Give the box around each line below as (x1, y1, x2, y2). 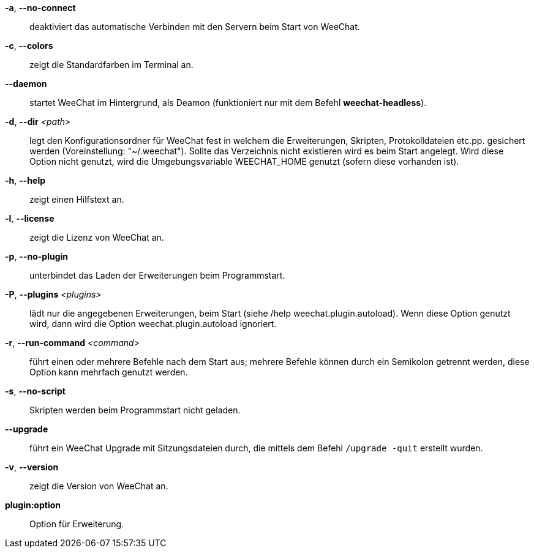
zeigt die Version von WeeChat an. (29, 481, 168, 491)
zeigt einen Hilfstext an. (29, 194, 124, 205)
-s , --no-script (5, 386, 66, 396)
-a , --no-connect (5, 2, 76, 13)
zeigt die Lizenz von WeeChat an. (29, 232, 164, 243)
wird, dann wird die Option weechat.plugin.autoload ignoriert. (29, 318, 277, 329)
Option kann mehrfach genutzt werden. (29, 367, 188, 377)
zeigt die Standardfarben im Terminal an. (29, 59, 194, 70)
